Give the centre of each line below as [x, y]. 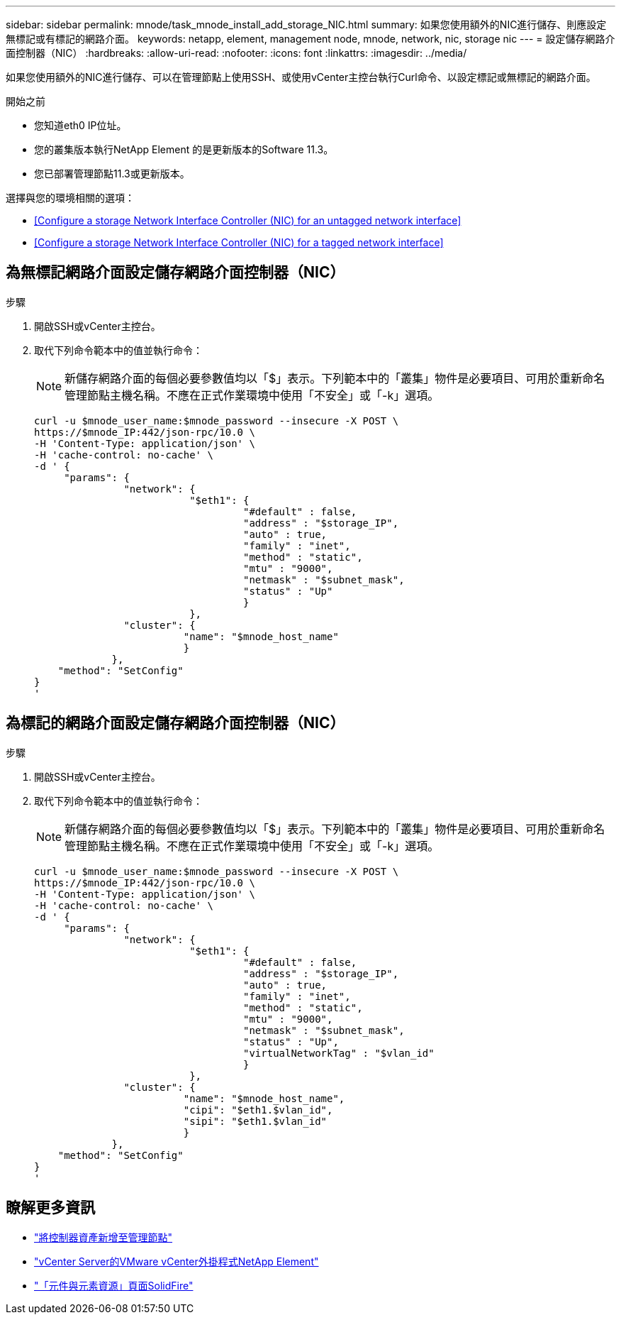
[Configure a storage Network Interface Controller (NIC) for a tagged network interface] [239, 242]
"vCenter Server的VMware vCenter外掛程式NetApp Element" [177, 1261]
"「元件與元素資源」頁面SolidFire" [114, 1285]
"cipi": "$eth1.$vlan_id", [258, 1110]
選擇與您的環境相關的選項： [70, 198]
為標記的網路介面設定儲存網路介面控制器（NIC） [175, 723]
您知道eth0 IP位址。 [80, 125]
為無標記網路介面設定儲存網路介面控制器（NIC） [175, 273]
